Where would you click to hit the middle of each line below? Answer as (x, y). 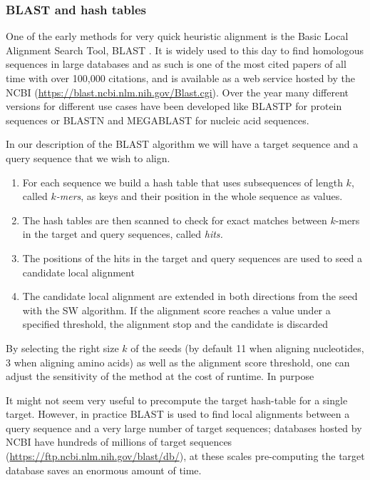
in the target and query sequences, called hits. (123, 234)
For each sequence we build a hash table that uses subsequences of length (183, 182)
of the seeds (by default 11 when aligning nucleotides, (247, 347)
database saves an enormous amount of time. (104, 470)
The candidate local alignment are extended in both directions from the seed (190, 296)
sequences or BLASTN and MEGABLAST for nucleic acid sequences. (158, 120)
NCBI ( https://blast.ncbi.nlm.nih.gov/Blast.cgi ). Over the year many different (178, 92)
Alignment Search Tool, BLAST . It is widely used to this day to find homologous (185, 50)
